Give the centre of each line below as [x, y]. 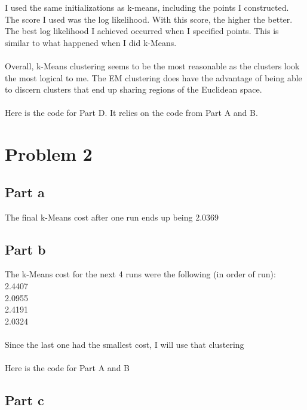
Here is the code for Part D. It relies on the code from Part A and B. [131, 113]
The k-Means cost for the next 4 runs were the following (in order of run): [140, 274]
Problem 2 [49, 154]
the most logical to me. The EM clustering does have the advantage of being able [153, 77]
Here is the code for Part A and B [67, 368]
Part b [25, 249]
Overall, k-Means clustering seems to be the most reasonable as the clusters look [152, 65]
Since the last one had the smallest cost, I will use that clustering [125, 344]
